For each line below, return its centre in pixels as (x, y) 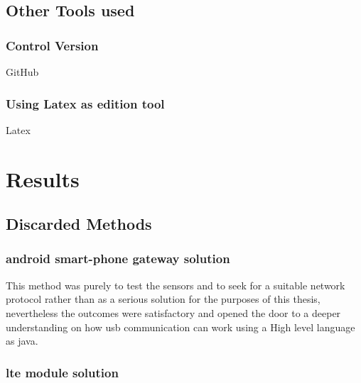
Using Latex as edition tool (85, 103)
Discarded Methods (79, 224)
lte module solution (62, 372)
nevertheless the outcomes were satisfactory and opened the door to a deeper (173, 312)
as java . (22, 341)
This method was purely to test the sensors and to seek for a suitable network (176, 285)
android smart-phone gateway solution (118, 259)
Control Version (52, 45)
